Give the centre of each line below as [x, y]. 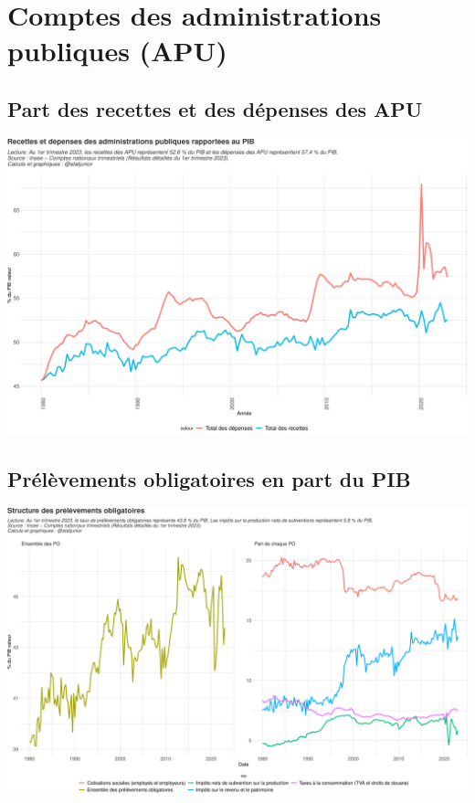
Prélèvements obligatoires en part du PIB [209, 478]
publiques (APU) [117, 51]
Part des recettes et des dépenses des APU [215, 108]
